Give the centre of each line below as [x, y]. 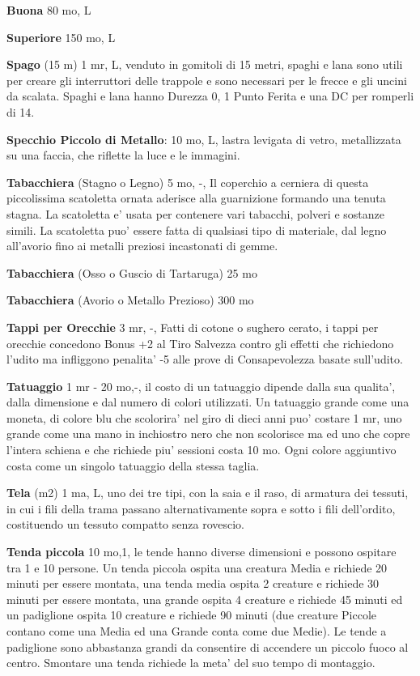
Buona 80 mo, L [49, 10]
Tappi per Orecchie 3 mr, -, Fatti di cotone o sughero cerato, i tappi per [193, 327]
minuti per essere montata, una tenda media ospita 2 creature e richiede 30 [193, 583]
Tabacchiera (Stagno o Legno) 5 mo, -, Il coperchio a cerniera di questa [188, 182]
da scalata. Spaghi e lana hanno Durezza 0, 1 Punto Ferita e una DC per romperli [210, 96]
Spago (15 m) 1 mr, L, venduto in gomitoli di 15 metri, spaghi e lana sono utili [205, 64]
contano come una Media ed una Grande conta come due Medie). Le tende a [197, 631]
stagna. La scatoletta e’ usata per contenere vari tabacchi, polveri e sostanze [195, 213]
